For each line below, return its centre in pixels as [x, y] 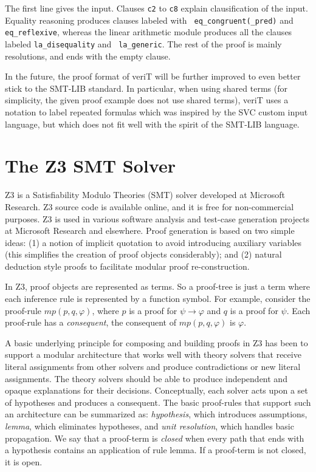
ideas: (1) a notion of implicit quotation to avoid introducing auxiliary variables [153, 242]
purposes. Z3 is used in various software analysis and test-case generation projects [157, 218]
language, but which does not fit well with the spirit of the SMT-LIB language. [152, 124]
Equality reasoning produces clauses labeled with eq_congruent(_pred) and [149, 20]
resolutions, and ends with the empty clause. [88, 56]
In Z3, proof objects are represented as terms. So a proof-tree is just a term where [158, 286]
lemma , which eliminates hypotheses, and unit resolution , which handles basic [149, 426]
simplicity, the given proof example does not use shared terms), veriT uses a [147, 100]
